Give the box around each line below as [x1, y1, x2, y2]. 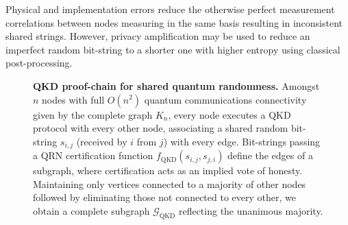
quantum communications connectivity [144, 92, 307, 106]
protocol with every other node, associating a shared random [33, 121, 288, 135]
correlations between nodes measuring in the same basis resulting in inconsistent [5, 15, 343, 29]
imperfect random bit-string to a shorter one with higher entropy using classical [5, 42, 340, 56]
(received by [76, 134, 127, 148]
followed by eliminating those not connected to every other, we [33, 190, 296, 204]
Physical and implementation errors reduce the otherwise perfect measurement [5, 2, 335, 16]
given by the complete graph [33, 107, 153, 121]
